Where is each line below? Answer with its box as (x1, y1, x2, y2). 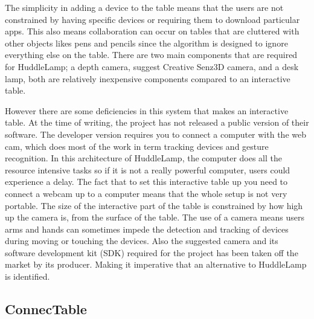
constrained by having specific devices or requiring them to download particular (5, 13, 300, 25)
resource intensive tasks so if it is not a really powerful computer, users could (5, 163, 290, 176)
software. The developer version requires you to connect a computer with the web (5, 127, 306, 140)
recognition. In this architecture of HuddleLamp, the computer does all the (5, 152, 283, 164)
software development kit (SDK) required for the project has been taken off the (5, 246, 298, 259)
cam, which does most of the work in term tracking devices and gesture (5, 140, 269, 152)
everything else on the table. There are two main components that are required (5, 48, 298, 61)
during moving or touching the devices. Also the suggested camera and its (5, 234, 278, 247)
